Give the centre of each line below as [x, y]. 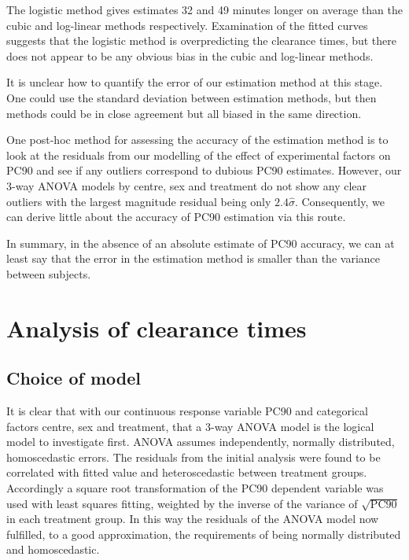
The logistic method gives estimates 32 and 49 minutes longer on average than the [205, 9]
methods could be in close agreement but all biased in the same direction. [184, 113]
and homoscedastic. [53, 549]
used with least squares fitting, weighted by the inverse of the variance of [182, 503]
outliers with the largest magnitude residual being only [139, 201]
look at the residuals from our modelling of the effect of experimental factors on [199, 155]
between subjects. [49, 273]
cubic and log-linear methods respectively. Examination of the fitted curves [187, 25]
